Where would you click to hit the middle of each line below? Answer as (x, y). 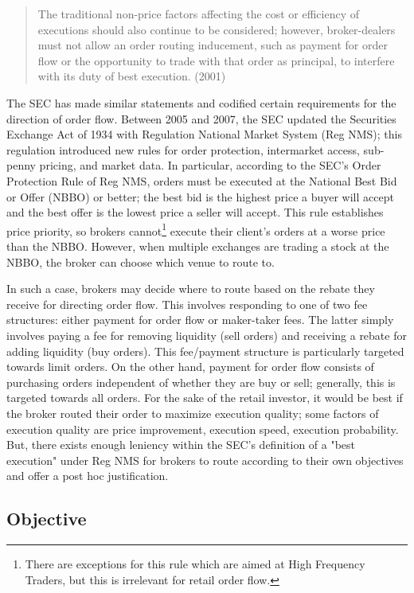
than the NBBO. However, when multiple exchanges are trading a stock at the (198, 246)
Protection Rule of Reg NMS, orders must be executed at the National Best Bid (202, 180)
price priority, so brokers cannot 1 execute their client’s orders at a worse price (196, 229)
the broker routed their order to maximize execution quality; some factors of (193, 413)
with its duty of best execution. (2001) (132, 76)
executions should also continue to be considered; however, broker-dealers (217, 29)
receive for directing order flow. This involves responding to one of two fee (187, 304)
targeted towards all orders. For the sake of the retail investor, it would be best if (205, 398)
